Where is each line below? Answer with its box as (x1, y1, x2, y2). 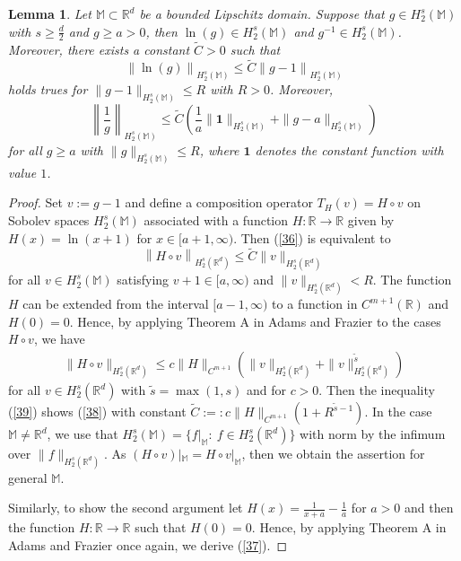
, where (199, 141, 239, 160)
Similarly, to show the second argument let (8, 498, 243, 517)
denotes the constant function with (255, 141, 444, 160)
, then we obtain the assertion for (241, 444, 425, 463)
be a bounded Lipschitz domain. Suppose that (139, 4, 385, 22)
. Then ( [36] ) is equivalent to (233, 228, 391, 247)
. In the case (364, 402, 432, 421)
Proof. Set (8, 193, 63, 212)
